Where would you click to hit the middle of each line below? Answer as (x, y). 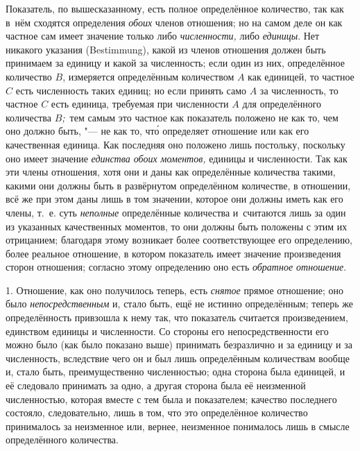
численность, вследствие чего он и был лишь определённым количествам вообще (178, 358)
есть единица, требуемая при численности (140, 104)
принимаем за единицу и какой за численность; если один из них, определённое (175, 63)
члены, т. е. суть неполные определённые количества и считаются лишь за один (176, 212)
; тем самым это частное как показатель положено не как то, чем (200, 117)
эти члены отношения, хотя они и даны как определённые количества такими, (171, 172)
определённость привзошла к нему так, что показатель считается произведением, (177, 317)
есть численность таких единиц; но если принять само (131, 90)
